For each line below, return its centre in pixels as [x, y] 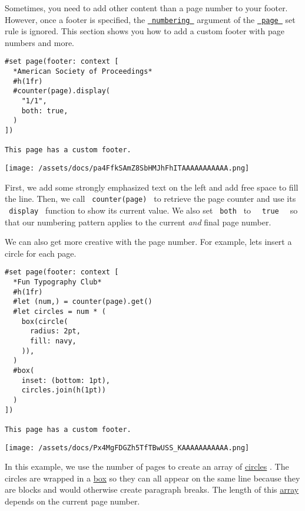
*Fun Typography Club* [57, 282]
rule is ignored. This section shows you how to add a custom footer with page [145, 31]
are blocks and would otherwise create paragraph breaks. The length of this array [152, 489]
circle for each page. [41, 253]
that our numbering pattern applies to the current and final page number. [138, 222]
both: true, [45, 111]
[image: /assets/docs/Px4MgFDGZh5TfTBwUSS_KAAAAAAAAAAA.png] [127, 448]
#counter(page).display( [62, 91]
